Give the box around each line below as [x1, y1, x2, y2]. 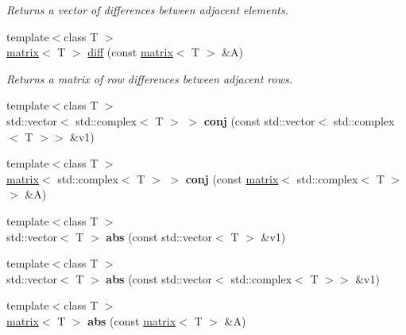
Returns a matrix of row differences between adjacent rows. [6, 70, 293, 87]
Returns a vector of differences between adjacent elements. [6, 2, 288, 17]
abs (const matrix [87, 312, 176, 329]
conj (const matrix [185, 170, 279, 187]
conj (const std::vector [203, 112, 315, 129]
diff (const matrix [87, 44, 173, 60]
